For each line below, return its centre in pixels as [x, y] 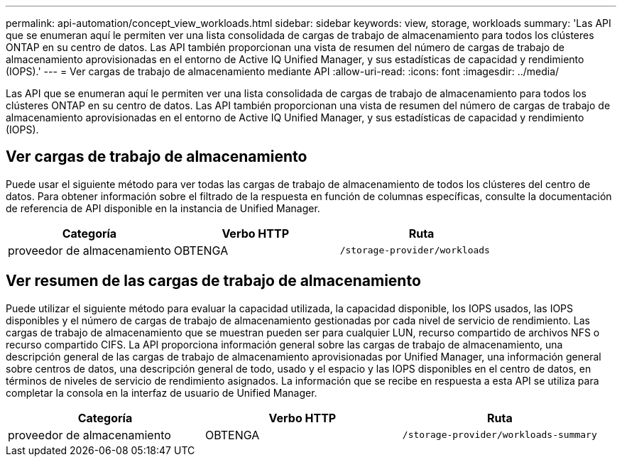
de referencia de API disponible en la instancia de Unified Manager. [163, 208]
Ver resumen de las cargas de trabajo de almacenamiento [213, 281]
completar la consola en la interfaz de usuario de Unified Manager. [162, 392]
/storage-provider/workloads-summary [500, 435]
